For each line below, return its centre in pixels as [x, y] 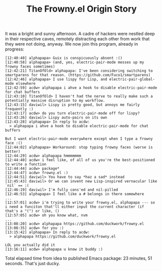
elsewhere [26, 84]
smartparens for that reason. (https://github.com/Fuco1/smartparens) [78, 75]
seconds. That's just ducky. [32, 264]
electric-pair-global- [132, 79]
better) [13, 152]
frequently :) [19, 109]
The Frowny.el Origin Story [81, 9]
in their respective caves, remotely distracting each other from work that [77, 39]
